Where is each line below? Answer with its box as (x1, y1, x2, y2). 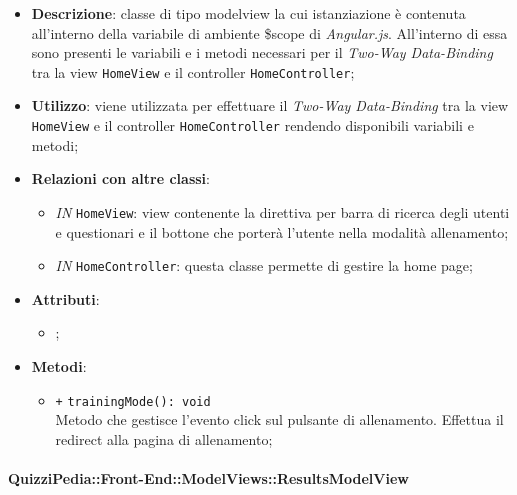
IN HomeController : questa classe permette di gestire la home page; (55, 255, 473, 276)
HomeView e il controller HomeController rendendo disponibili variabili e (31, 115, 474, 136)
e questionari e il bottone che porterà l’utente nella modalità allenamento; (55, 221, 509, 242)
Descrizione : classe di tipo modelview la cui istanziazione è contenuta (31, 3, 466, 23)
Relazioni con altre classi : (31, 168, 210, 189)
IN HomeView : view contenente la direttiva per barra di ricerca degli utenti (55, 201, 510, 222)
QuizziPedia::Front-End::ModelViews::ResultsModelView (8, 468, 409, 488)
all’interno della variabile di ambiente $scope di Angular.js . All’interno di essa (31, 22, 508, 43)
